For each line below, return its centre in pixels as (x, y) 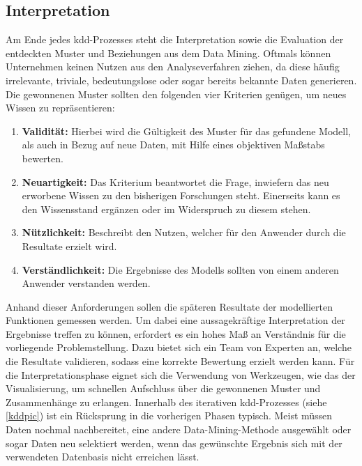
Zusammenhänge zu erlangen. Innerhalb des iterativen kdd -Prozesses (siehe (166, 402)
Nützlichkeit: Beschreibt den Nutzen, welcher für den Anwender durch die (184, 232)
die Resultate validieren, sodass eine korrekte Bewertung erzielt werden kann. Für (180, 361)
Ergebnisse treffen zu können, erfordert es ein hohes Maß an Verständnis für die (176, 333)
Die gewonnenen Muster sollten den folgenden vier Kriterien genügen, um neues (176, 94)
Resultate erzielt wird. (69, 246)
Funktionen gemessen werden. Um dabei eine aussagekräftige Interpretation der (175, 320)
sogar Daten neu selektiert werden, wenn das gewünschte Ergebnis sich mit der (174, 443)
